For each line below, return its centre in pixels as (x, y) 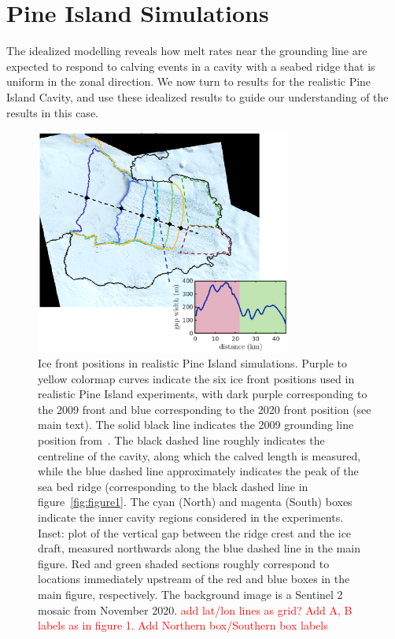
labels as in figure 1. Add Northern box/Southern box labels (183, 625)
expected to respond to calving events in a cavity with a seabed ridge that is (191, 66)
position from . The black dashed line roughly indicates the (181, 440)
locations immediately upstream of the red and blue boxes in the (194, 579)
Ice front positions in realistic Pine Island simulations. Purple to (192, 363)
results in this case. (52, 112)
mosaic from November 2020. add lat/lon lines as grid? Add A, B (195, 609)
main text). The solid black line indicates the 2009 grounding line (196, 425)
